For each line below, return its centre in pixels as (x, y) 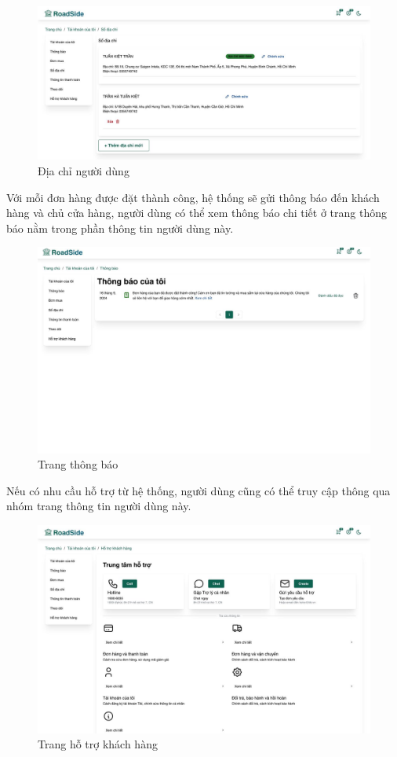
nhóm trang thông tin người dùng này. (99, 506)
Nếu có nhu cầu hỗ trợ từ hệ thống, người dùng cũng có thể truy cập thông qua (198, 490)
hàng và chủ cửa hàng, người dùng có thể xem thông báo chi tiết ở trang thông (197, 213)
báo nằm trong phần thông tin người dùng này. (120, 228)
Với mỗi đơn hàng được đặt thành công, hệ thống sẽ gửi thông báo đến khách (193, 197)
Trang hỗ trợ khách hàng (98, 744)
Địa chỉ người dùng (84, 171)
